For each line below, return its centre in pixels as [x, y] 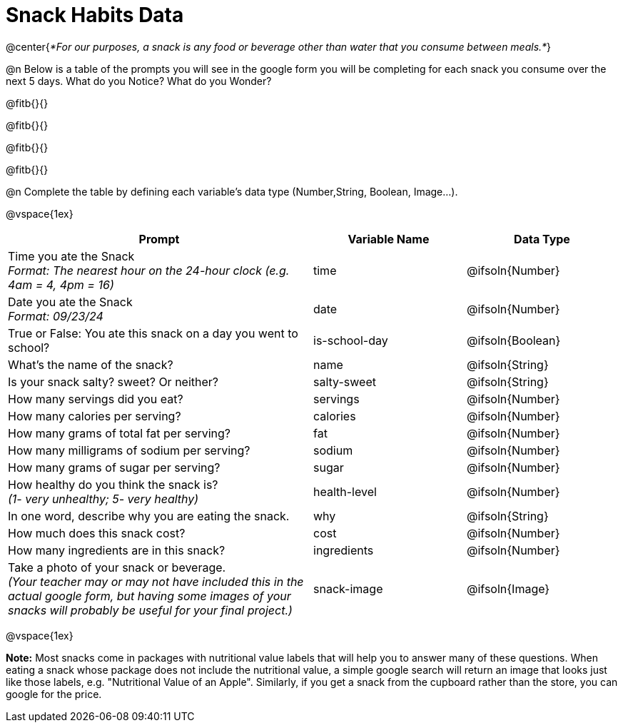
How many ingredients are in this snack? [117, 550]
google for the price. [54, 694]
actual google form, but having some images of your [150, 596]
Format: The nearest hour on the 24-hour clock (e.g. [149, 270]
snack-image [348, 588]
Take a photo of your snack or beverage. [117, 567]
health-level [345, 491]
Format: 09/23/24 [56, 316]
